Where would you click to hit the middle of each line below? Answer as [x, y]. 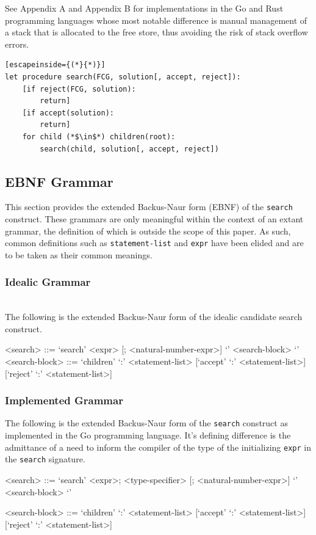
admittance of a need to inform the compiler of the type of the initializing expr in [158, 447]
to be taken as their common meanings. [79, 254]
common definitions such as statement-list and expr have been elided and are [154, 243]
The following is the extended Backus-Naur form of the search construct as [146, 423]
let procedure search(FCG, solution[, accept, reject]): [123, 77]
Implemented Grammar [64, 400]
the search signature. [45, 459]
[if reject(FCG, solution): [79, 89]
